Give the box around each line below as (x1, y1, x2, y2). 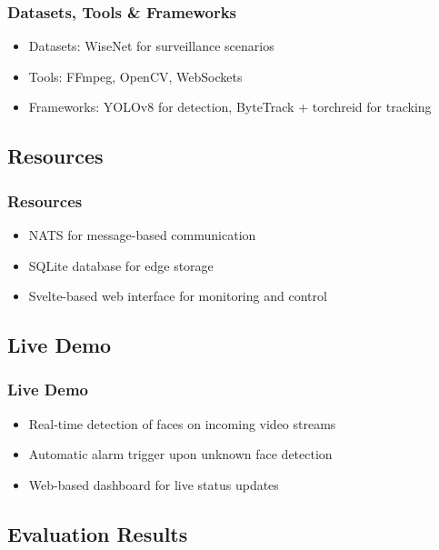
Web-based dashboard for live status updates (28, 475, 279, 494)
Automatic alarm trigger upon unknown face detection (28, 445, 333, 464)
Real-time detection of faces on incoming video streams (28, 414, 336, 433)
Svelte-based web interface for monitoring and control (28, 286, 327, 305)
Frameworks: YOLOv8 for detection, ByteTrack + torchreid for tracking (28, 97, 432, 116)
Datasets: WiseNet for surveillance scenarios (28, 36, 274, 55)
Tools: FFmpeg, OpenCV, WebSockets (28, 66, 243, 85)
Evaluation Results (7, 519, 188, 547)
